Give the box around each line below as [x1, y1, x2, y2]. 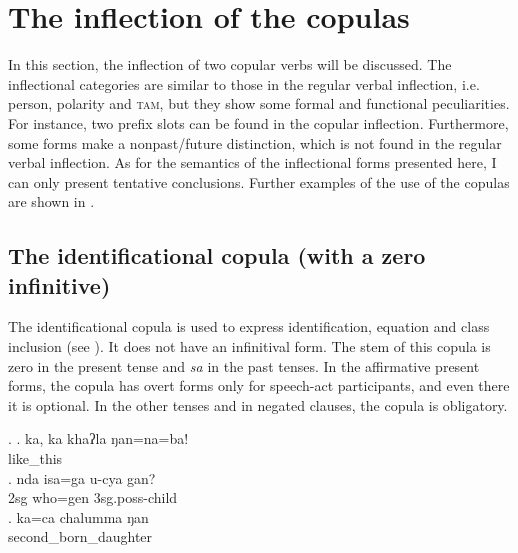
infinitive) [8, 269, 111, 300]
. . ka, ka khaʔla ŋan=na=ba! [8, 428, 189, 449]
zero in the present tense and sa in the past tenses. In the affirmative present [8, 355, 480, 376]
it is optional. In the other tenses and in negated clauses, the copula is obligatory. [8, 394, 508, 415]
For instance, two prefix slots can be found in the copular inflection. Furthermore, [8, 112, 509, 133]
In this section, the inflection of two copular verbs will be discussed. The [8, 54, 452, 75]
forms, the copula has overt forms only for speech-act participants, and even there [8, 375, 510, 396]
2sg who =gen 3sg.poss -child [8, 487, 178, 508]
